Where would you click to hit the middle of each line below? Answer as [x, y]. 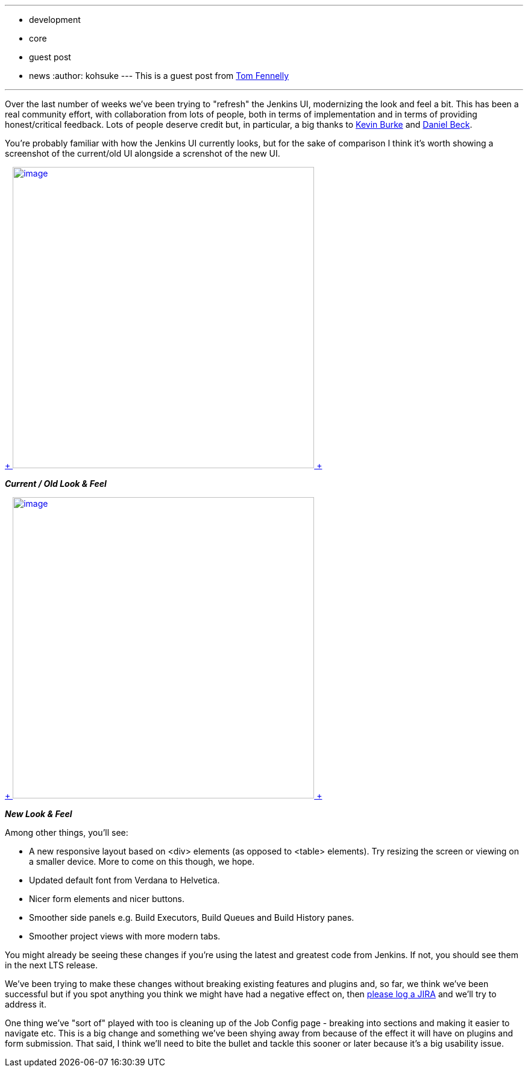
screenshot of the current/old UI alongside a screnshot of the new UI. [143, 153]
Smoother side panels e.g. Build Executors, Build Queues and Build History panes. [192, 917]
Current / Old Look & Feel [56, 484]
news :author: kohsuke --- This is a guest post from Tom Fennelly [159, 76]
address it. [26, 1004]
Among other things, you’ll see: [67, 832]
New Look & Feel [39, 814]
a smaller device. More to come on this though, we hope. [142, 861]
